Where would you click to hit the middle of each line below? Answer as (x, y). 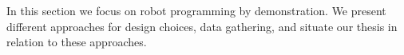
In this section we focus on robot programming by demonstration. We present (196, 10)
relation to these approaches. (77, 42)
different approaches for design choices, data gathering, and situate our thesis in (202, 26)
